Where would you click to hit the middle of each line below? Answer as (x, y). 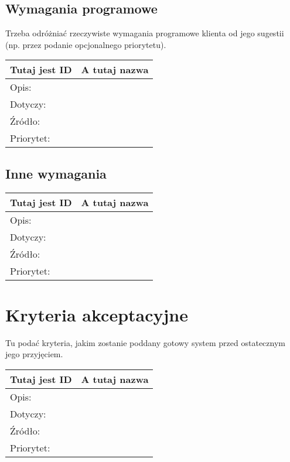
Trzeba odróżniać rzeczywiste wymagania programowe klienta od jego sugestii (145, 33)
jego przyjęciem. (34, 354)
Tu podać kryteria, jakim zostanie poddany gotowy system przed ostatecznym (145, 342)
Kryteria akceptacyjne (97, 314)
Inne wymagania (56, 173)
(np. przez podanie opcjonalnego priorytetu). (86, 44)
